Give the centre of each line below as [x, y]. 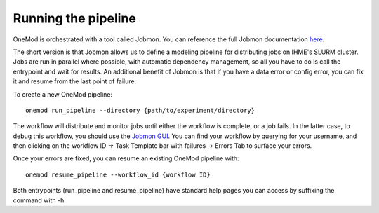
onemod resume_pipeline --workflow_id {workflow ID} [118, 174]
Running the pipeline [74, 18]
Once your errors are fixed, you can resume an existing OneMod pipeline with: [126, 158]
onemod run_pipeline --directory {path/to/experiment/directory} [140, 110]
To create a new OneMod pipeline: [63, 94]
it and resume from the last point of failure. [75, 81]
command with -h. [39, 200]
